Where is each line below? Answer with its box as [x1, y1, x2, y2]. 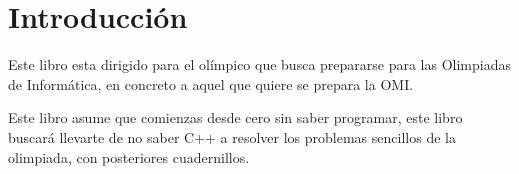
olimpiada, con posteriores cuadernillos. [8, 146, 250, 167]
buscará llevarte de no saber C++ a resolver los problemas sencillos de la [8, 126, 456, 147]
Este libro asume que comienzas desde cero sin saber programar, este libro [8, 107, 463, 128]
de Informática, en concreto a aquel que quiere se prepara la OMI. [8, 73, 414, 94]
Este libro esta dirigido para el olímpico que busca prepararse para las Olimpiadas [8, 54, 512, 75]
